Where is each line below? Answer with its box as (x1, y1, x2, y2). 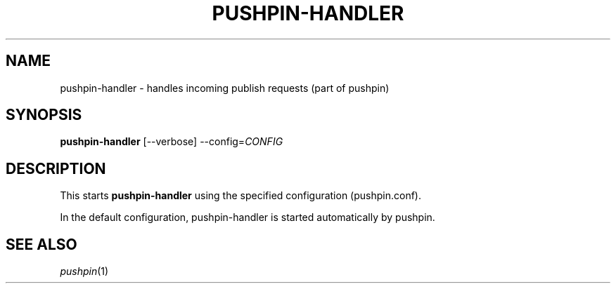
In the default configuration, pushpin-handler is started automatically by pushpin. (60, 211, 435, 224)
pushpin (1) (60, 265, 109, 278)
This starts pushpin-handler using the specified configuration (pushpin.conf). (60, 189, 421, 202)
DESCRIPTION (6, 159, 106, 177)
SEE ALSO (6, 235, 77, 253)
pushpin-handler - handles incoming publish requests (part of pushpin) (60, 81, 390, 94)
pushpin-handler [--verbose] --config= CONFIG (60, 135, 283, 148)
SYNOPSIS (6, 106, 82, 124)
